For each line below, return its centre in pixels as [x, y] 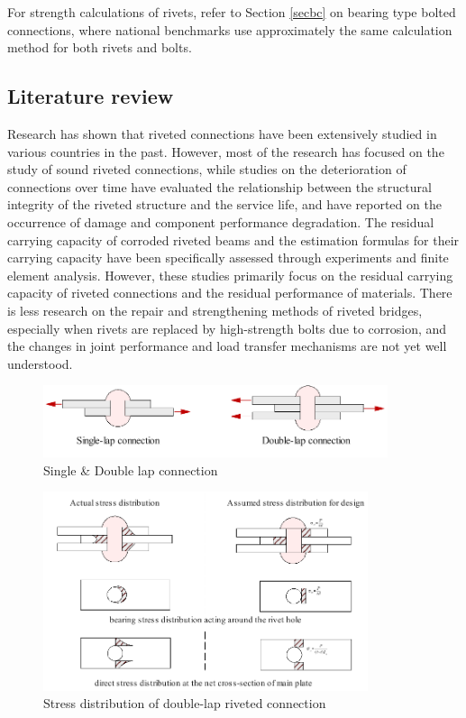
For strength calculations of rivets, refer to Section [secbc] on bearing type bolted [232, 12]
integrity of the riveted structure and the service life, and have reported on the [224, 204]
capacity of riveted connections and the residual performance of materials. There [230, 293]
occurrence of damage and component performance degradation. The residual [221, 221]
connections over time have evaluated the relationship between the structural [219, 186]
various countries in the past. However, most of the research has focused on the [226, 151]
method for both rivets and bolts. [100, 47]
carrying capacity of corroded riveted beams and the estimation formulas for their [233, 239]
